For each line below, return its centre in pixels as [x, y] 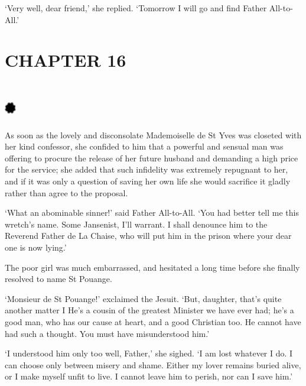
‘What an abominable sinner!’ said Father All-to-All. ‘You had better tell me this [152, 213]
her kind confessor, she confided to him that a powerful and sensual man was [144, 146]
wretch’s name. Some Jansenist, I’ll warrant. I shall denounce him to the [136, 224]
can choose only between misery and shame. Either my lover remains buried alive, [153, 364]
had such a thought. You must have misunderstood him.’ [107, 333]
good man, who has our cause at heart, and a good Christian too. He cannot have [153, 322]
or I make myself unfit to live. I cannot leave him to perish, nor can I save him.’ [149, 376]
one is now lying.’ [36, 247]
